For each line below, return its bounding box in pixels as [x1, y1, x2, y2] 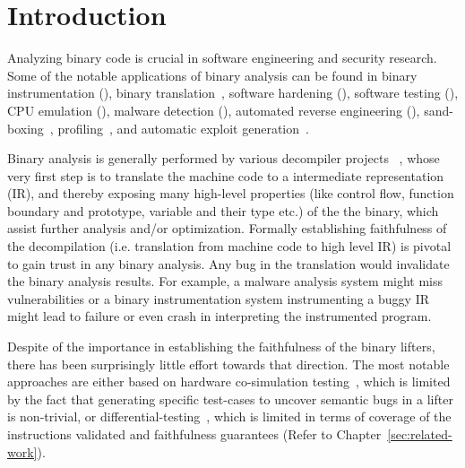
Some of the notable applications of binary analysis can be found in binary [7, 65, 418, 84]
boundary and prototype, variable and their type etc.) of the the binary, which [7, 201, 439, 220]
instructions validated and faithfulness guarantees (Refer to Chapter [7, 425, 382, 443]
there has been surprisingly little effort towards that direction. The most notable [7, 354, 450, 373]
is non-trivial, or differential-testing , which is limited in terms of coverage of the [7, 407, 452, 426]
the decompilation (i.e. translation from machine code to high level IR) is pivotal [7, 237, 452, 256]
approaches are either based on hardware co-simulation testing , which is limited [7, 372, 451, 391]
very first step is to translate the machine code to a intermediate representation [7, 166, 444, 185]
